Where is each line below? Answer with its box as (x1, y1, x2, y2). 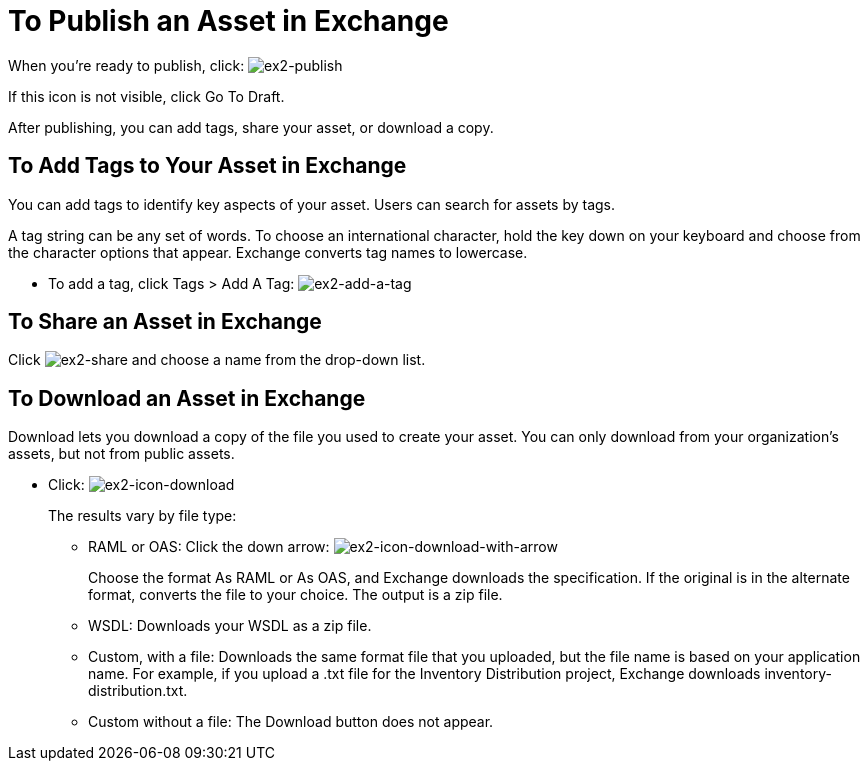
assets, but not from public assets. (8, 445, 235, 463)
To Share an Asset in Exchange (8, 309, 322, 335)
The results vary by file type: (48, 507, 237, 525)
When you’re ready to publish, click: (8, 56, 245, 74)
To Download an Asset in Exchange (8, 385, 366, 411)
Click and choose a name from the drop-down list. (8, 351, 426, 369)
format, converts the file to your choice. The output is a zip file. (88, 586, 503, 604)
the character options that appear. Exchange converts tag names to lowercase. (8, 243, 528, 261)
